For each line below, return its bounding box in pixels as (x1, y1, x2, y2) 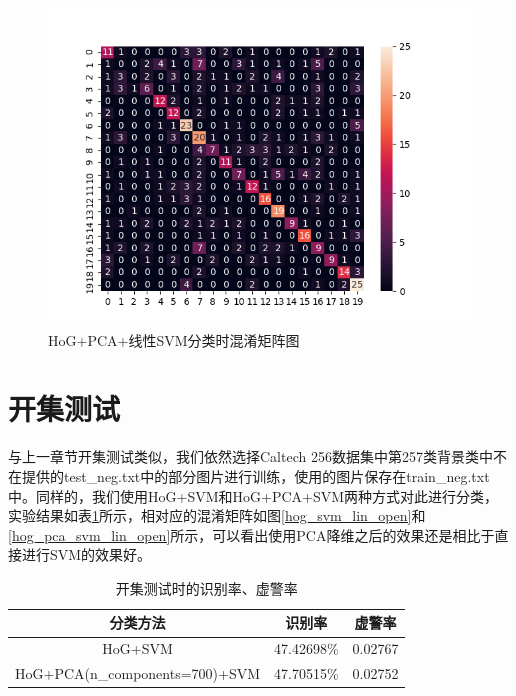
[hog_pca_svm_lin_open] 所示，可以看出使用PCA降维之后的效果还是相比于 (8, 524, 495, 545)
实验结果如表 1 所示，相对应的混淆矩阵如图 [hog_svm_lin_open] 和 (8, 505, 426, 526)
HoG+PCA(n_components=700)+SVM (15, 663, 261, 684)
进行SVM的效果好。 (21, 544, 152, 565)
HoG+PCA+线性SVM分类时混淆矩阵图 (48, 329, 300, 350)
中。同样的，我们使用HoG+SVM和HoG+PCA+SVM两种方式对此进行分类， (8, 485, 499, 506)
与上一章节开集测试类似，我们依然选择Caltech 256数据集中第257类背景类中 (8, 446, 493, 467)
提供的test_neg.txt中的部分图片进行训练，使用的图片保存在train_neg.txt (21, 465, 490, 486)
